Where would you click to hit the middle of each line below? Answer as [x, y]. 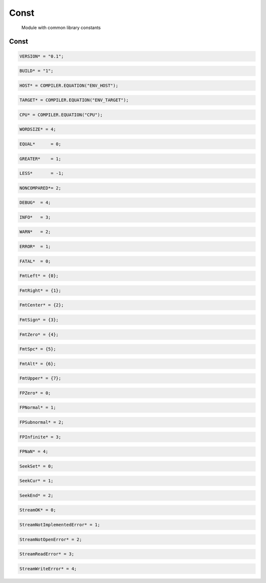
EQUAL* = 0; [40, 144]
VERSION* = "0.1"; [42, 56]
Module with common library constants [61, 28]
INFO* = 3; [35, 217]
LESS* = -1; [42, 173]
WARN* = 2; [35, 232]
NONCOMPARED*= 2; [40, 188]
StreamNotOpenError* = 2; [51, 539]
